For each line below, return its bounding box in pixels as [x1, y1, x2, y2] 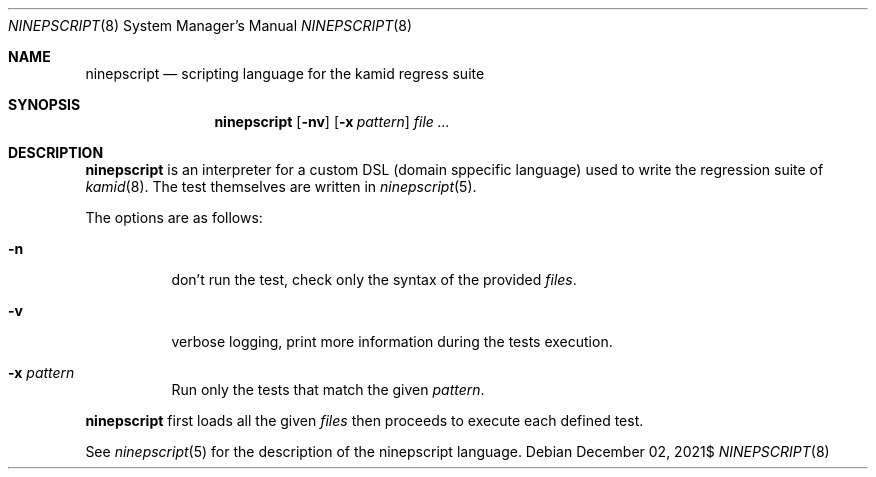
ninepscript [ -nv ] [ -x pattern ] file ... [214, 113, 450, 130]
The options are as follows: [85, 209, 263, 226]
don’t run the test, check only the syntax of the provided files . [171, 271, 577, 288]
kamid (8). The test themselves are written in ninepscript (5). [85, 178, 477, 195]
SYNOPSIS [8, 96, 81, 113]
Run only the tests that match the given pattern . [171, 381, 485, 398]
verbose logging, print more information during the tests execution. [171, 333, 613, 350]
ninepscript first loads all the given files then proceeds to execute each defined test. [85, 412, 644, 429]
